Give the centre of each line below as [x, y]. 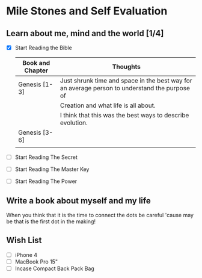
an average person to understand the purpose [125, 88]
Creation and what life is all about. [108, 105]
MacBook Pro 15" [36, 261]
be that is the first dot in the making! [51, 221]
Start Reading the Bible [43, 48]
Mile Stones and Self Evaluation [87, 11]
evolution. [74, 123]
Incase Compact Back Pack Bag [54, 268]
